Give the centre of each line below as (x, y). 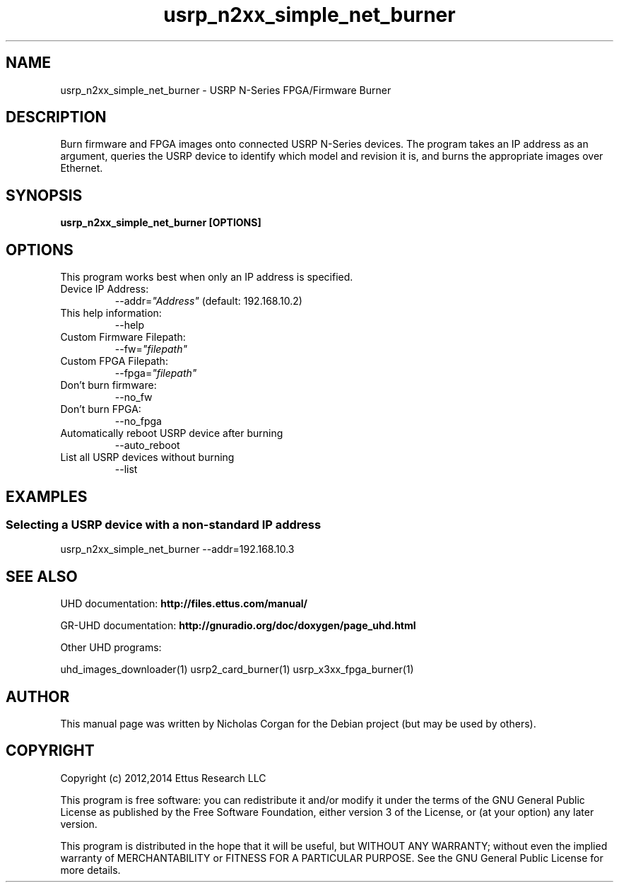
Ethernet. (82, 168)
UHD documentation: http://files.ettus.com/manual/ (184, 604)
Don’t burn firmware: (108, 385)
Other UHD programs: (111, 648)
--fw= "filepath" (151, 349)
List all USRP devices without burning (147, 457)
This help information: (111, 313)
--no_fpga (138, 421)
